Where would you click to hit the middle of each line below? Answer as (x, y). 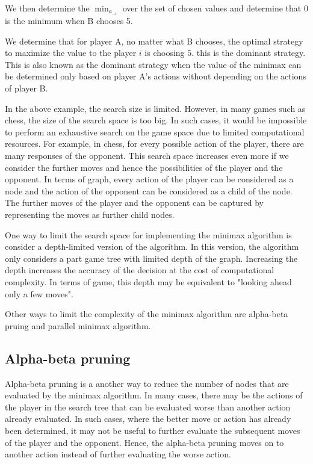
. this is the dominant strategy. (249, 53)
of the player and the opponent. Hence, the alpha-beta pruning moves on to (144, 442)
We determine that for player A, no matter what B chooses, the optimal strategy (154, 41)
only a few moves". (39, 293)
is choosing (165, 53)
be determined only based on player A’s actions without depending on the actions (156, 76)
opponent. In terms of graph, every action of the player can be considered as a (149, 179)
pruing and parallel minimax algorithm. (78, 325)
